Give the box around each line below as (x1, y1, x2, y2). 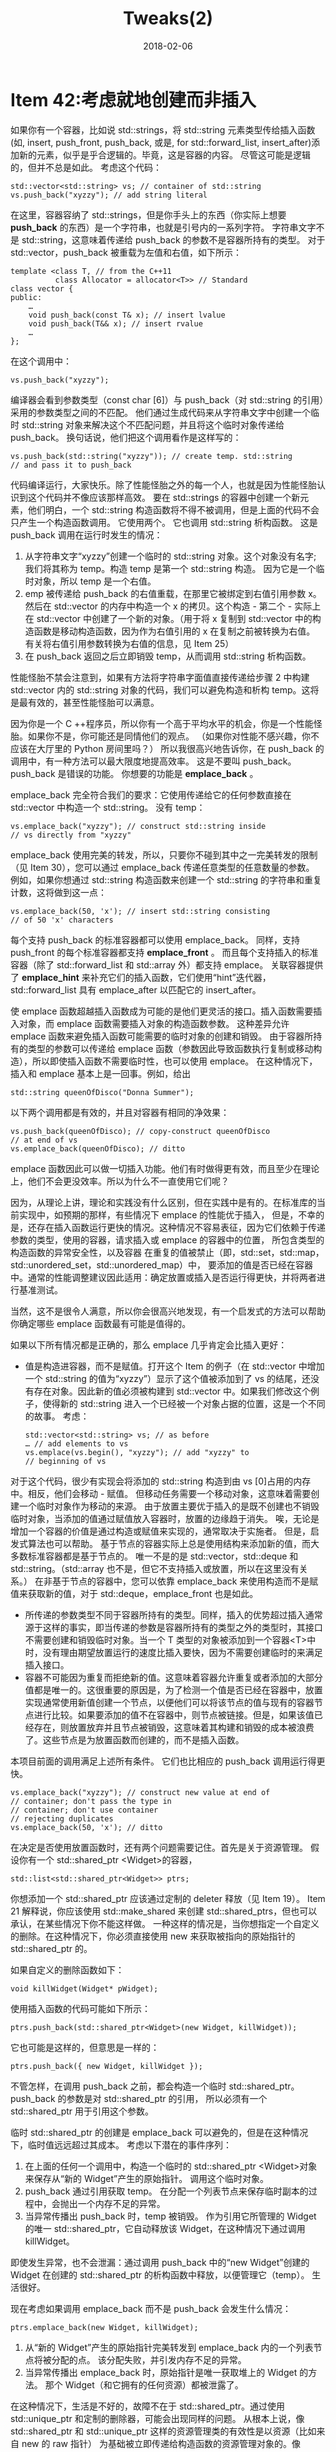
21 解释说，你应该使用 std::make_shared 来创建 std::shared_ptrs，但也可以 (10, 1905, 318, 1917)
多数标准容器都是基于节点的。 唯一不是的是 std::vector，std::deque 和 (10, 1550, 299, 1562)
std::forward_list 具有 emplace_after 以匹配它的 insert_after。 (10, 983, 262, 996)
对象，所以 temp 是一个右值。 (33, 575, 157, 587)
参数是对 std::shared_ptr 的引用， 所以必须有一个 (66, 2092, 268, 2104)
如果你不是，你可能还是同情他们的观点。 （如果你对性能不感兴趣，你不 (27, 730, 320, 742)
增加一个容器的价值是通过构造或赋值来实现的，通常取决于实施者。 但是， (10, 1525, 311, 1537)
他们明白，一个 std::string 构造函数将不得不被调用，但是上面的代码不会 (27, 503, 320, 516)
